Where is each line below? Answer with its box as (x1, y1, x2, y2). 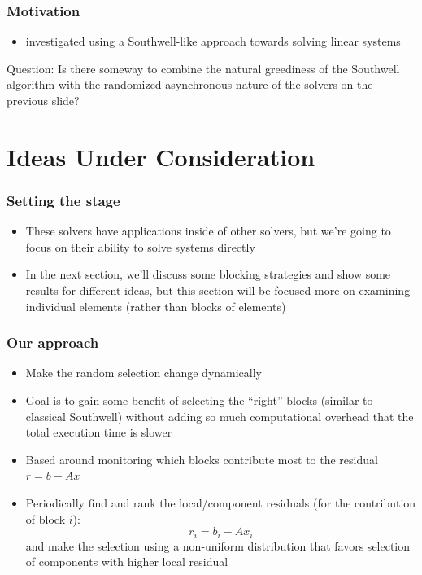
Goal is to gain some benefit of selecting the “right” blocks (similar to (25, 391, 373, 408)
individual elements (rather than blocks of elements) (25, 297, 286, 314)
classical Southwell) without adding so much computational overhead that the (25, 407, 414, 424)
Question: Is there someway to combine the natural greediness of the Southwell (7, 59, 400, 77)
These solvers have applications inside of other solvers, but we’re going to (25, 222, 391, 239)
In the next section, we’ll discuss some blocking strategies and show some (25, 266, 391, 283)
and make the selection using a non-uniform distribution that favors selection (25, 537, 411, 554)
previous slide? (7, 92, 80, 108)
